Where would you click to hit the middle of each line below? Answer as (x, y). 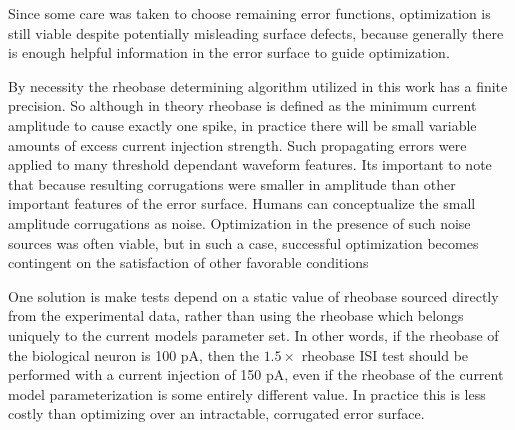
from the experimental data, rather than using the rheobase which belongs (236, 315)
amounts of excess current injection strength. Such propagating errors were (237, 144)
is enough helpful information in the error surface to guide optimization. (229, 52)
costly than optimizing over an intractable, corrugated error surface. (216, 413)
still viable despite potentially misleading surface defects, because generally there (256, 32)
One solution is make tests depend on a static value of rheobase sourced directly (253, 295)
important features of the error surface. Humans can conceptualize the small (242, 203)
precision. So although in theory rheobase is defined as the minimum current (242, 105)
